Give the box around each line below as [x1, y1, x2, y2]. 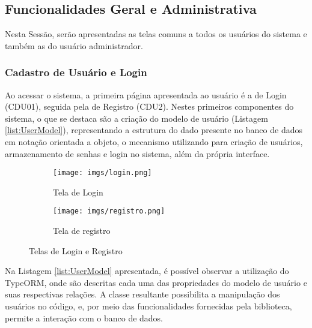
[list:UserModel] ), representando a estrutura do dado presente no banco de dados [5, 124, 302, 136]
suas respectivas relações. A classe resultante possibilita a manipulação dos [5, 288, 280, 300]
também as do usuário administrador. [5, 39, 143, 52]
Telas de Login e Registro [29, 244, 123, 257]
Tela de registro [53, 224, 111, 237]
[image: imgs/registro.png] [53, 207, 165, 216]
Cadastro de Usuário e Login [5, 65, 147, 80]
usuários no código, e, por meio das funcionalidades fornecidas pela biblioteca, [5, 300, 292, 312]
